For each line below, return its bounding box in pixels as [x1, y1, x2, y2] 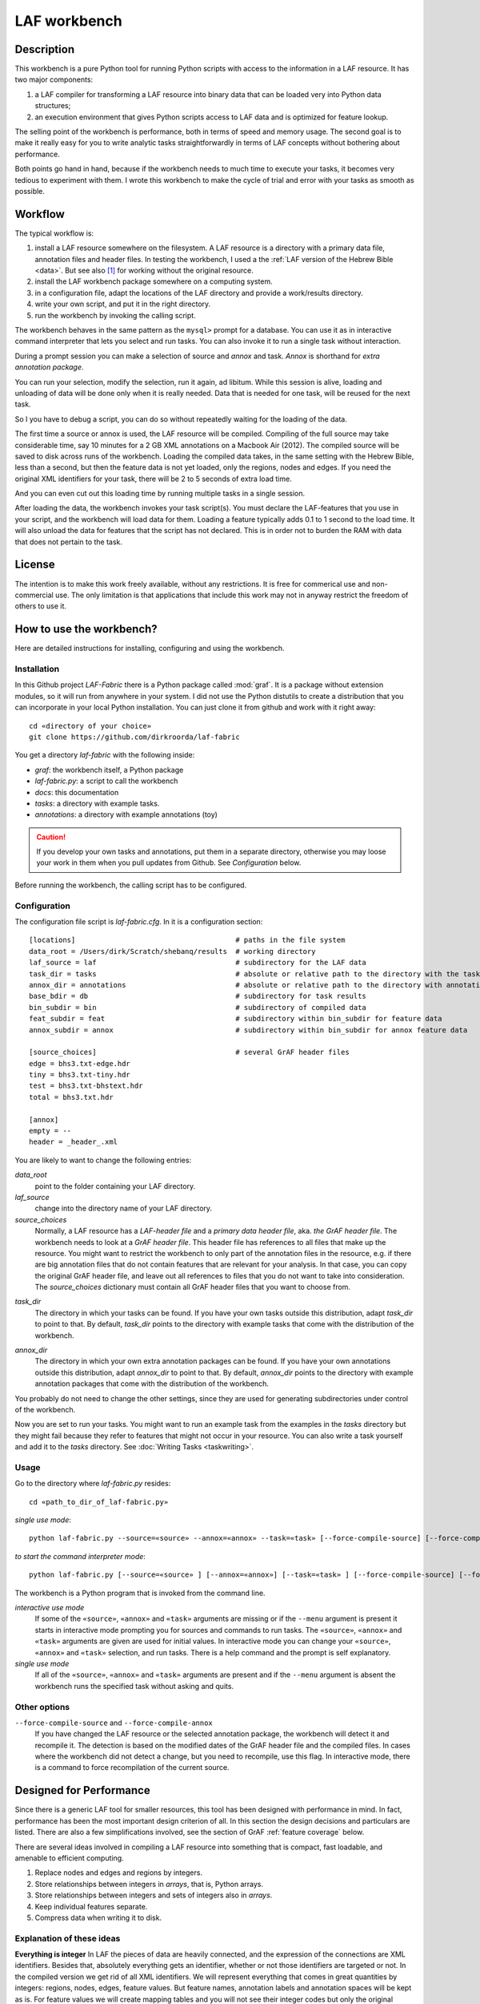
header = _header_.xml [29, 1137, 118, 1146]
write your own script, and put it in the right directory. [34, 299, 211, 309]
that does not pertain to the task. [14, 537, 123, 547]
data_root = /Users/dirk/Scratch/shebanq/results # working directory [29, 947, 316, 956]
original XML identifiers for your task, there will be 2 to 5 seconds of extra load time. [14, 474, 292, 483]
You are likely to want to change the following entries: [14, 1155, 192, 1165]
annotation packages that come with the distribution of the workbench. [34, 1379, 270, 1388]
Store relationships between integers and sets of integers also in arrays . [34, 1890, 273, 1900]
